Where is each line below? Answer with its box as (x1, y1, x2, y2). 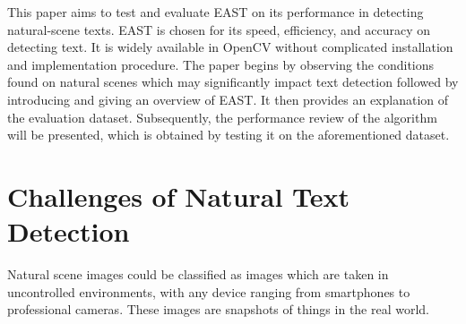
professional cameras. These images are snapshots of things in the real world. (7, 300, 430, 319)
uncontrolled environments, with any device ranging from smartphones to (7, 282, 410, 301)
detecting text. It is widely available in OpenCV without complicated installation (7, 38, 453, 56)
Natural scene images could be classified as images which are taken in (7, 265, 389, 284)
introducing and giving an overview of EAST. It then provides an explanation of (7, 90, 449, 108)
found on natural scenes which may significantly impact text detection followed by (7, 72, 459, 91)
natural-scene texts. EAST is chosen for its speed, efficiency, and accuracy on (7, 20, 431, 38)
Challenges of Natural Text (7, 177, 350, 214)
